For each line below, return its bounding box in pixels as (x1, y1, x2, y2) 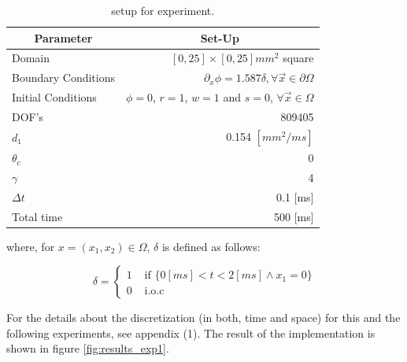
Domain (12, 50, 50, 66)
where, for (6, 238, 55, 254)
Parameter (34, 29, 93, 46)
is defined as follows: (161, 238, 261, 254)
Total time (12, 208, 63, 224)
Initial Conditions (12, 89, 97, 105)
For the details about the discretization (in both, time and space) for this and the (6, 309, 401, 326)
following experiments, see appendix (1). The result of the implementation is (6, 324, 376, 341)
